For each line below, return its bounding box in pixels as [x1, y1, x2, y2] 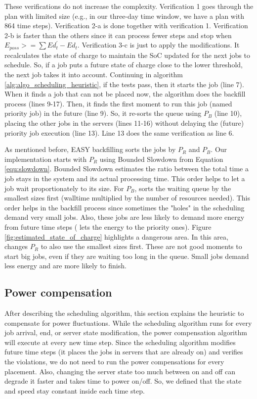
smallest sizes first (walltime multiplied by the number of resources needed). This [4, 193, 250, 203]
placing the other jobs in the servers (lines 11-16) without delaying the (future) [4, 117, 244, 128]
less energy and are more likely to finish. [4, 260, 127, 271]
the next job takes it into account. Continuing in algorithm [4, 69, 183, 80]
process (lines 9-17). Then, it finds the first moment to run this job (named [4, 98, 232, 108]
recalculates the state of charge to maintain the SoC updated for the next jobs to [4, 50, 250, 60]
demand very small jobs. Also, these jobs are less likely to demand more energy [4, 212, 245, 222]
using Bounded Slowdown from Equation [99, 153, 223, 164]
